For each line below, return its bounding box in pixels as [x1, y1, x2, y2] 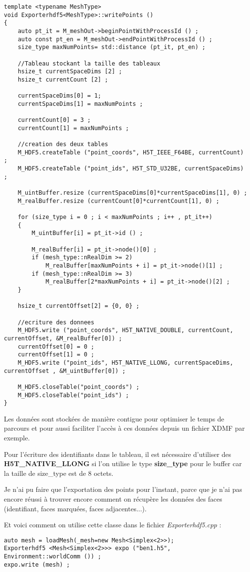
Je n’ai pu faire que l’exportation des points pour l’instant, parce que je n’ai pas [4, 484, 242, 494]
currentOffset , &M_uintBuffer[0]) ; [4, 367, 126, 374]
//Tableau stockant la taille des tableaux [17, 60, 161, 67]
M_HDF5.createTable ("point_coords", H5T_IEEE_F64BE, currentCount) [17, 149, 244, 156]
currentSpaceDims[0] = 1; [17, 92, 101, 100]
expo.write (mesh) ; [4, 561, 70, 568]
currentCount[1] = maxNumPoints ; [17, 124, 129, 132]
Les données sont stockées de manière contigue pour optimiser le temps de [4, 413, 224, 423]
